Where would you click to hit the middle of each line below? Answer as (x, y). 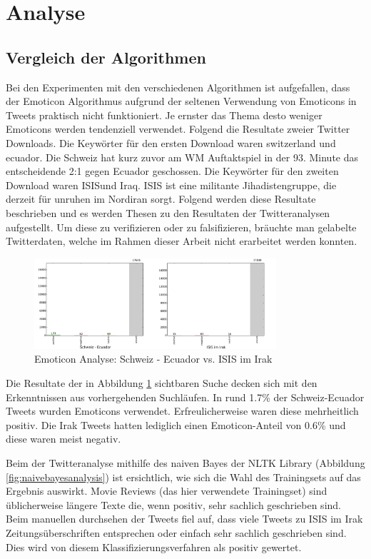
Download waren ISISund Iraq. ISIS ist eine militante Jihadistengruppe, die (171, 185)
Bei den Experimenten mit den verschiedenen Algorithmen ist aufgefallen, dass (178, 87)
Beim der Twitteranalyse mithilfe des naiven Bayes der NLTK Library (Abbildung (185, 463)
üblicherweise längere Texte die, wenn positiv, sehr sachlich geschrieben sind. (173, 504)
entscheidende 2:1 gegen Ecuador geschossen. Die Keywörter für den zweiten (172, 171)
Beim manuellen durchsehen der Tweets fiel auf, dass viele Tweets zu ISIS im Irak (184, 519)
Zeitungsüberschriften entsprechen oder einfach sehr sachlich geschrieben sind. (176, 533)
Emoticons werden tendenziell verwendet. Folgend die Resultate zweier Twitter (178, 129)
